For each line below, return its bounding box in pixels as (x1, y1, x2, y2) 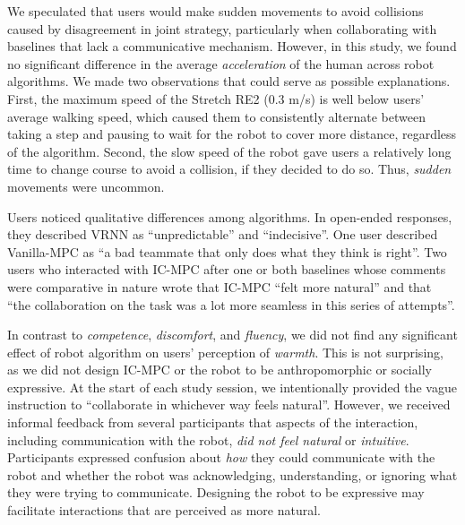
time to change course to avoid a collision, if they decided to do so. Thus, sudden (7, 159, 452, 178)
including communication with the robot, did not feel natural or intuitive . (7, 430, 409, 449)
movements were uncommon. (7, 176, 165, 195)
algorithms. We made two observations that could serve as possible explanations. (7, 72, 451, 90)
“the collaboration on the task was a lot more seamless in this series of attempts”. (7, 295, 455, 314)
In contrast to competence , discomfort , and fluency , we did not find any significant (7, 325, 458, 344)
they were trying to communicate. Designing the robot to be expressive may (7, 483, 425, 502)
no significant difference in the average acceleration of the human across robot (7, 54, 435, 73)
